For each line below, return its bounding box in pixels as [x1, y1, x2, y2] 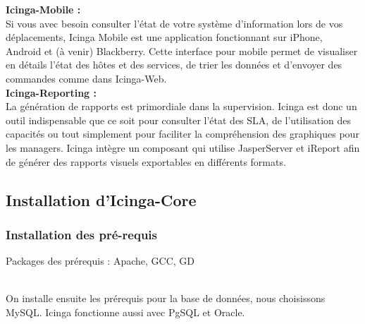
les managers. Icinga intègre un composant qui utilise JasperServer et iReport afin [6, 140, 360, 155]
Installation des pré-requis [6, 225, 157, 243]
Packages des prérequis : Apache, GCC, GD [6, 253, 195, 268]
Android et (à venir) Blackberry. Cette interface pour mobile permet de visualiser [6, 43, 358, 58]
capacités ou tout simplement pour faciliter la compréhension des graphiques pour [6, 126, 359, 141]
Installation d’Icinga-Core [6, 188, 197, 210]
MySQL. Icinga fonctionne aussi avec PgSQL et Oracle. [6, 304, 245, 319]
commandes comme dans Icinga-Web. [6, 71, 167, 85]
